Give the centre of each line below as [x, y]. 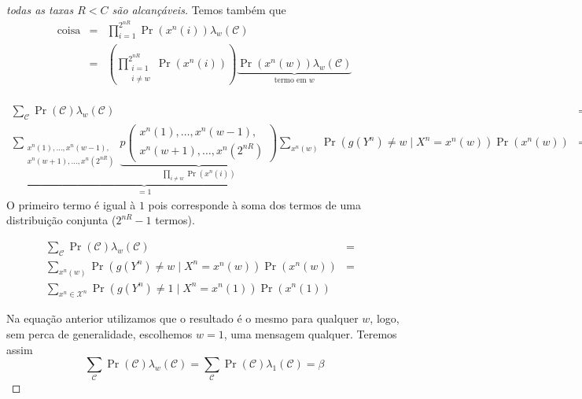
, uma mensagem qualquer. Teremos [310, 333]
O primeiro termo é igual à [71, 204]
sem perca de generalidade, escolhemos [99, 333]
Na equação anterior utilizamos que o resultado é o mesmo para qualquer [182, 318]
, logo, [385, 318]
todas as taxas [40, 9]
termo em [290, 81]
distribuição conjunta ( [61, 220]
